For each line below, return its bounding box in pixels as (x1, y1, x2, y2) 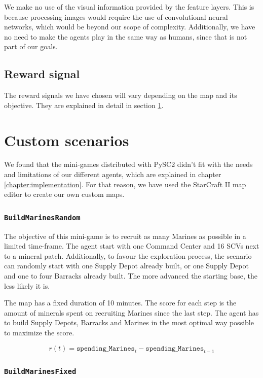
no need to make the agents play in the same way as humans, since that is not (4, 31, 247, 42)
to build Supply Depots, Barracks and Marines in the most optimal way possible (4, 317, 254, 328)
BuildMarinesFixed (4, 367, 77, 376)
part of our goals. (4, 41, 58, 52)
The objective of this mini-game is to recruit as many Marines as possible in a (4, 230, 246, 241)
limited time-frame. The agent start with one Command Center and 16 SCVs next (4, 240, 259, 251)
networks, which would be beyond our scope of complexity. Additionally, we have (4, 21, 255, 32)
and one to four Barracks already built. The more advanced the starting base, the (4, 270, 257, 281)
